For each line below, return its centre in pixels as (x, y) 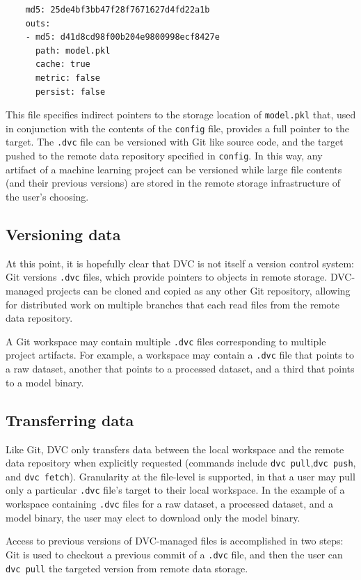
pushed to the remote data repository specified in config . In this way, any (164, 156)
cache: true (63, 64)
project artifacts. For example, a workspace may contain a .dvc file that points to (180, 355)
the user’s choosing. (47, 196)
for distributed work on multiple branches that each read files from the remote (173, 304)
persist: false (70, 92)
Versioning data (63, 234)
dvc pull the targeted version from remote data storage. (127, 568)
